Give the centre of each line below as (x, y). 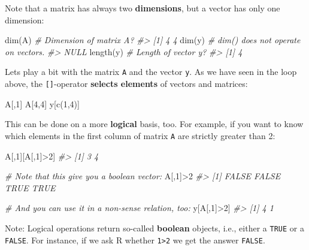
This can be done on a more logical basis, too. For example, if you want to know (154, 124)
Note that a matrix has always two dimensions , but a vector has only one (143, 8)
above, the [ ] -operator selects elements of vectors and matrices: (126, 84)
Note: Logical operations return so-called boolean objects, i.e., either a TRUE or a (154, 228)
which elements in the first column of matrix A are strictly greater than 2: (140, 135)
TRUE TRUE (30, 187)
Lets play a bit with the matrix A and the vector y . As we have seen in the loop (151, 72)
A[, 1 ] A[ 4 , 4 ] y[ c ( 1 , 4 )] (42, 103)
